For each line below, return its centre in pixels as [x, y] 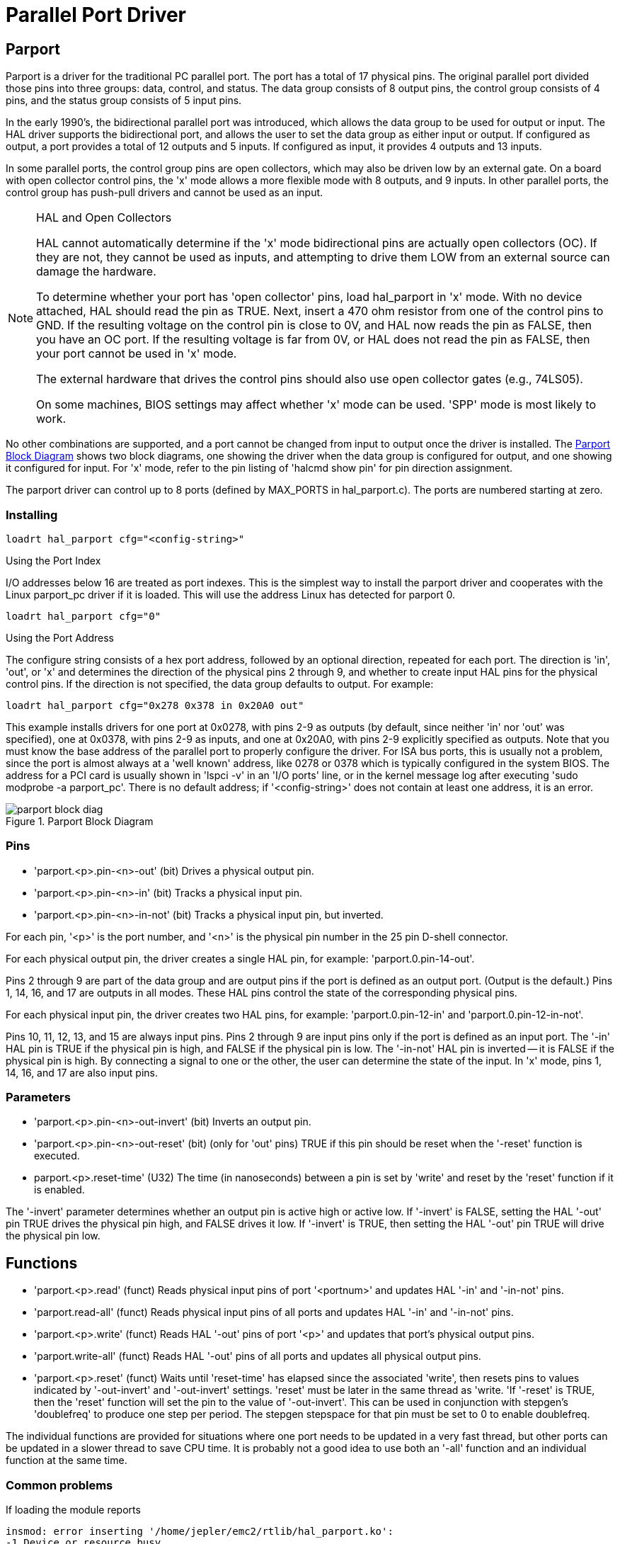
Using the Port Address [60, 637]
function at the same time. [67, 1460]
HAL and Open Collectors [104, 218]
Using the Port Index [53, 560]
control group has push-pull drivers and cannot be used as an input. [165, 193]
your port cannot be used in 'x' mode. [137, 354]
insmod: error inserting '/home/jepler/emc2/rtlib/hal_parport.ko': [200, 1532]
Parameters [38, 1097]
